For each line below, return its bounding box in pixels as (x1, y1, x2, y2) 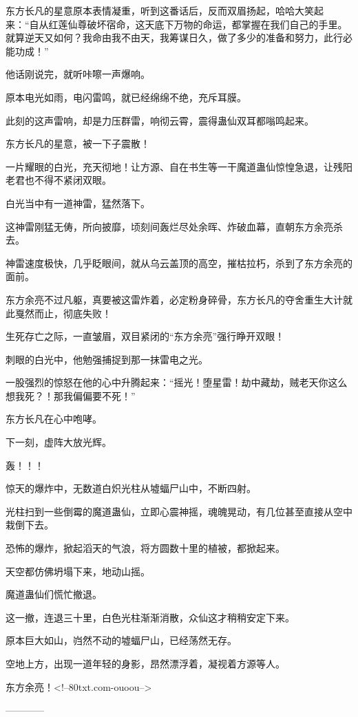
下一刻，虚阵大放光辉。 (6, 435, 112, 449)
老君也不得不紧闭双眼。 (6, 173, 112, 187)
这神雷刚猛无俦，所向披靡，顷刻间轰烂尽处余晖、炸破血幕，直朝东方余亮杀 (6, 219, 343, 233)
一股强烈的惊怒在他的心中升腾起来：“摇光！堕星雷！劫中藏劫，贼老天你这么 (6, 375, 348, 389)
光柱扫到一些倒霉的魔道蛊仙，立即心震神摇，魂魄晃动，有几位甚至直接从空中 (6, 504, 352, 518)
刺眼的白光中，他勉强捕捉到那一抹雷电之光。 (6, 352, 208, 366)
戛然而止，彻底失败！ (14, 306, 112, 320)
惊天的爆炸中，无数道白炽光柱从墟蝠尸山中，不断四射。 (6, 481, 256, 495)
